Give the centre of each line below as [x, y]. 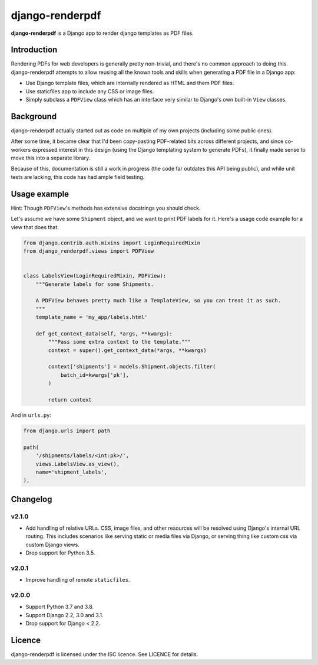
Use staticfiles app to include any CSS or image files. [90, 91]
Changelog [32, 499]
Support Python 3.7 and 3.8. [60, 607]
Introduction [34, 50]
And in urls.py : [31, 415]
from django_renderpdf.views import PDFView [89, 251]
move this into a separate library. [51, 158]
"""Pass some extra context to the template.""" [120, 342]
